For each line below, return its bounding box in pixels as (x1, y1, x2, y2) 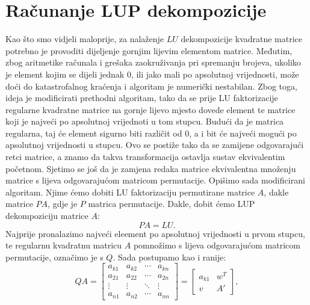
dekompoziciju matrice (5, 209, 88, 222)
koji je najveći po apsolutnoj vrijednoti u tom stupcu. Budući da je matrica (5, 115, 284, 128)
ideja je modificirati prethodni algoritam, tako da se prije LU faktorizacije (5, 91, 278, 104)
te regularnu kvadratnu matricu (5, 239, 122, 251)
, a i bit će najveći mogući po (189, 126, 297, 139)
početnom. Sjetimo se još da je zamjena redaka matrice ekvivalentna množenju (5, 162, 296, 174)
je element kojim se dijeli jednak (5, 67, 125, 80)
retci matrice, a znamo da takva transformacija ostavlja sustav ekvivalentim (5, 150, 285, 163)
